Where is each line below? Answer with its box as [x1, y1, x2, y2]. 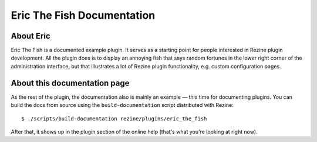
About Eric [11, 31, 50, 41]
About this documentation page [11, 78, 130, 88]
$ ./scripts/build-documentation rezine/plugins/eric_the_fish [21, 115, 207, 122]
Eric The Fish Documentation [11, 9, 156, 22]
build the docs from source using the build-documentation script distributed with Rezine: [11, 102, 234, 109]
